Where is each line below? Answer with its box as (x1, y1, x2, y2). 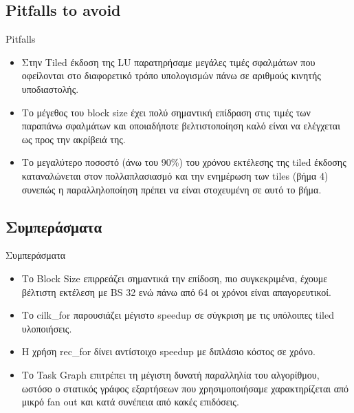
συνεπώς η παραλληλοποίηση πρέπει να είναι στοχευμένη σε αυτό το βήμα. (21, 182, 322, 196)
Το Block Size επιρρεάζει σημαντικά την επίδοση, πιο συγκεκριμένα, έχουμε (21, 271, 328, 285)
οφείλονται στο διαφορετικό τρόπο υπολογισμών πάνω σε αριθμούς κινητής (21, 68, 321, 83)
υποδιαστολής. (21, 81, 79, 96)
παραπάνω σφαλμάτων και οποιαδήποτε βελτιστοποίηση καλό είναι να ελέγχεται (21, 118, 340, 133)
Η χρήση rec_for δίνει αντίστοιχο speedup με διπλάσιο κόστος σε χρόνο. (21, 344, 316, 359)
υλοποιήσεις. (21, 321, 72, 335)
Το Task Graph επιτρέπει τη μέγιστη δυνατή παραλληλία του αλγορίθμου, (21, 367, 320, 381)
